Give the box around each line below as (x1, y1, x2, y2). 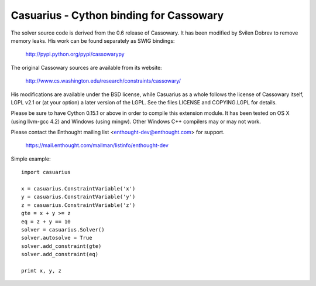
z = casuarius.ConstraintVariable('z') (21, 202, 136, 208)
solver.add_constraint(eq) (21, 251, 99, 258)
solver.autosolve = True (21, 234, 92, 241)
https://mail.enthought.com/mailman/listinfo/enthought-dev (25, 142, 169, 149)
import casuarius (21, 169, 71, 176)
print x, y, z (21, 267, 61, 274)
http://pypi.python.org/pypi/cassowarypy (25, 50, 125, 58)
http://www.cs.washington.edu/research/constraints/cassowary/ (25, 77, 181, 84)
